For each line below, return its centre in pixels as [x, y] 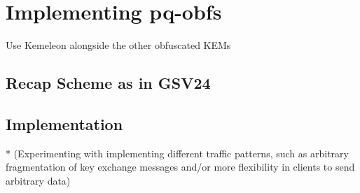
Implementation [64, 123]
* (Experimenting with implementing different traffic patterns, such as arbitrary [177, 153]
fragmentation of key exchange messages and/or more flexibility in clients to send [180, 167]
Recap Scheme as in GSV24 [108, 83]
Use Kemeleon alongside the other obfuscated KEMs [118, 45]
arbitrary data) [38, 180]
